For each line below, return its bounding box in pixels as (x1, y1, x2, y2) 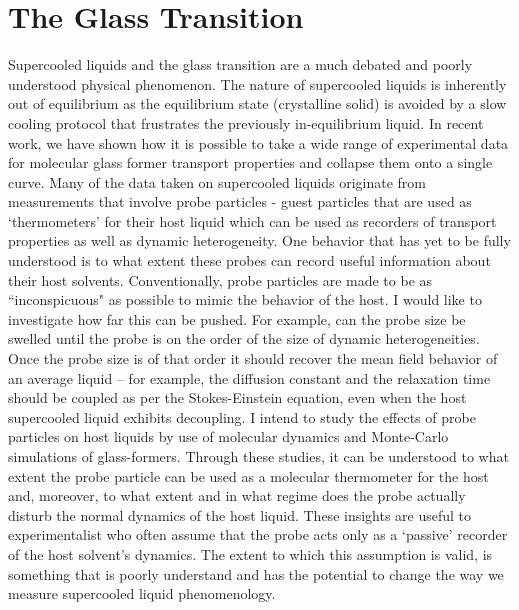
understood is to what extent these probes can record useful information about (8, 250, 491, 271)
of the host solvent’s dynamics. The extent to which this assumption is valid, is (8, 543, 493, 564)
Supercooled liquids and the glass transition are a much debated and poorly (8, 54, 473, 75)
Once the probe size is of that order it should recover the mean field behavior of (8, 348, 498, 369)
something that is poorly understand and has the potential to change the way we (8, 563, 504, 584)
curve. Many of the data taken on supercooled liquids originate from (8, 171, 427, 192)
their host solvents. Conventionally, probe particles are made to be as (8, 269, 433, 290)
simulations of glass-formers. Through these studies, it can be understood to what (8, 446, 509, 466)
